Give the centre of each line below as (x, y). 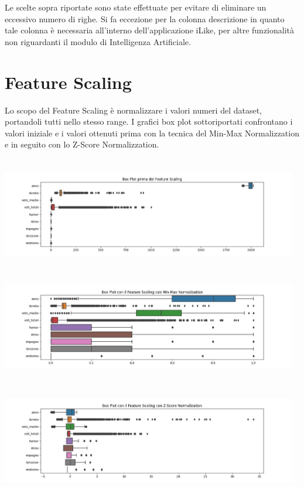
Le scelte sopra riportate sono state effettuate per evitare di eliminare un (136, 7)
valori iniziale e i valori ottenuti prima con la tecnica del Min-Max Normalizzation (152, 133)
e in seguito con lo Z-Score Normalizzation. (82, 144)
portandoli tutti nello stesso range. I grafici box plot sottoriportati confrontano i (149, 121)
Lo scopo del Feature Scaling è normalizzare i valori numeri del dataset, (133, 110)
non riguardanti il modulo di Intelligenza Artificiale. (98, 41)
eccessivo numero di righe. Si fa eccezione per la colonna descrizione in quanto (145, 18)
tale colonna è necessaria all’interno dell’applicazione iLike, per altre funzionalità (150, 30)
